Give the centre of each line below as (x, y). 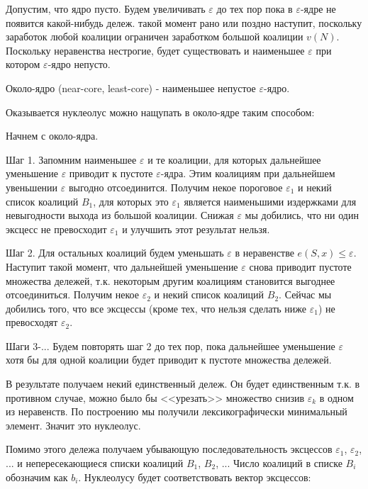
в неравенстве (264, 253)
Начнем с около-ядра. (52, 136)
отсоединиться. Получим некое (72, 294)
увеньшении (32, 187)
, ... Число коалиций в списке (279, 463)
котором (23, 64)
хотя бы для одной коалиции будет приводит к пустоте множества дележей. (169, 360)
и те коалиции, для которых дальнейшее (234, 159)
